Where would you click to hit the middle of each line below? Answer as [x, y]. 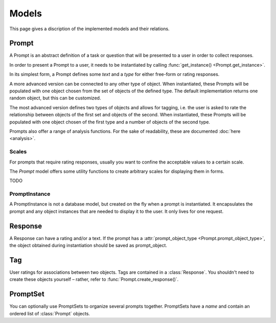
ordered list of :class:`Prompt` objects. [50, 313]
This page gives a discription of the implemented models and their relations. [89, 29]
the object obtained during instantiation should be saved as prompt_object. [88, 246]
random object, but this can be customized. [55, 98]
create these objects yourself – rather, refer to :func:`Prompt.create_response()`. [94, 279]
